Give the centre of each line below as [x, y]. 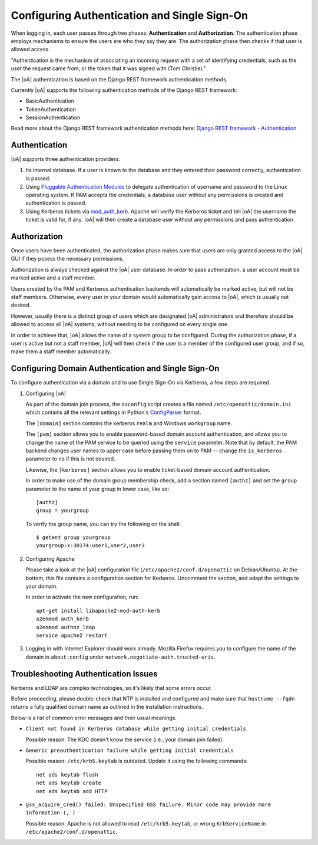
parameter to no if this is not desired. [70, 459]
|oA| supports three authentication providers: [65, 159]
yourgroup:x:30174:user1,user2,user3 [91, 546]
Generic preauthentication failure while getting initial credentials [130, 750]
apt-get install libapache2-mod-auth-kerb [98, 611]
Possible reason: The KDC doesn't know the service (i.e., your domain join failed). [125, 739]
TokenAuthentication [51, 109]
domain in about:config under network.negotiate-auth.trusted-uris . [120, 657]
